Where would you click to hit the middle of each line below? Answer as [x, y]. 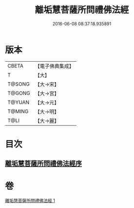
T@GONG [19, 93]
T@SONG [19, 84]
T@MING [18, 111]
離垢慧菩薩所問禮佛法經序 [43, 164]
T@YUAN [19, 102]
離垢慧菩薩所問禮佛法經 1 [30, 201]
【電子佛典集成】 [54, 66]
